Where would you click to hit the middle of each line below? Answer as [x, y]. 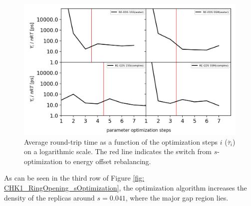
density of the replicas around [49, 197]
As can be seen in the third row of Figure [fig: [74, 178]
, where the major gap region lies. [177, 197]
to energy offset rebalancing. [108, 161]
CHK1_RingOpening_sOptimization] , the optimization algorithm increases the [125, 188]
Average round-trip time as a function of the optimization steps [121, 141]
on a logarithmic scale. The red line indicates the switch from [118, 151]
